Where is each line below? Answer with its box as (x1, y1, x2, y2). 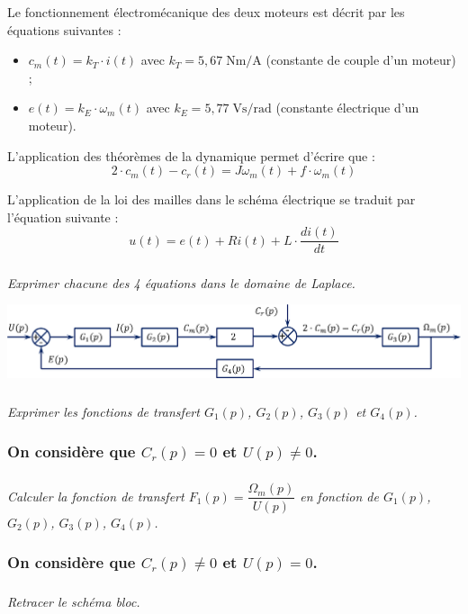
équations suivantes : (7, 20, 121, 39)
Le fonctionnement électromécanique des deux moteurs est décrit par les (7, 3, 405, 21)
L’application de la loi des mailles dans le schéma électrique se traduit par (7, 190, 416, 209)
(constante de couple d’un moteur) (265, 50, 456, 69)
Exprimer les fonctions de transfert (7, 402, 200, 420)
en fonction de (300, 486, 379, 505)
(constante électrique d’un (275, 98, 419, 117)
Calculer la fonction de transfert (7, 486, 184, 505)
